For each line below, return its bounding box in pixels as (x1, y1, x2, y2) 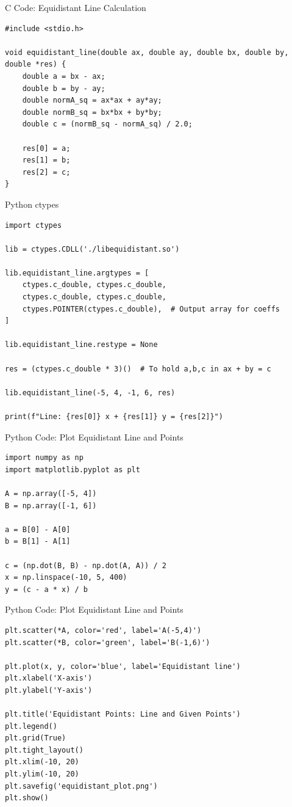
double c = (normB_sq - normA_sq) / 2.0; (22, 120, 193, 129)
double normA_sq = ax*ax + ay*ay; (22, 96, 162, 105)
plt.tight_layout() (5, 745, 84, 754)
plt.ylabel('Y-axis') (5, 685, 93, 695)
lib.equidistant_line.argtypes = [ (5, 268, 149, 277)
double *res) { (5, 60, 66, 69)
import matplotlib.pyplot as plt (5, 465, 140, 474)
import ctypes (5, 221, 62, 230)
